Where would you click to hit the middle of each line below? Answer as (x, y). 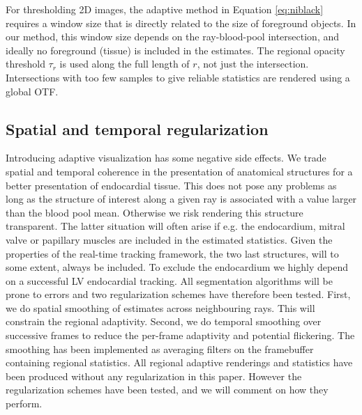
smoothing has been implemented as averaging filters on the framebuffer (160, 349)
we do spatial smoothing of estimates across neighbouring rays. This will (160, 307)
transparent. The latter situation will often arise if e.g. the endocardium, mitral (175, 226)
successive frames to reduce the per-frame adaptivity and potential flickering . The (180, 335)
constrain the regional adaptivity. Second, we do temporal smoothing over (164, 321)
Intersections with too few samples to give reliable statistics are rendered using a (178, 77)
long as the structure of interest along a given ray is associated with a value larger (181, 199)
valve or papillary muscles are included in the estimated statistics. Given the (169, 239)
